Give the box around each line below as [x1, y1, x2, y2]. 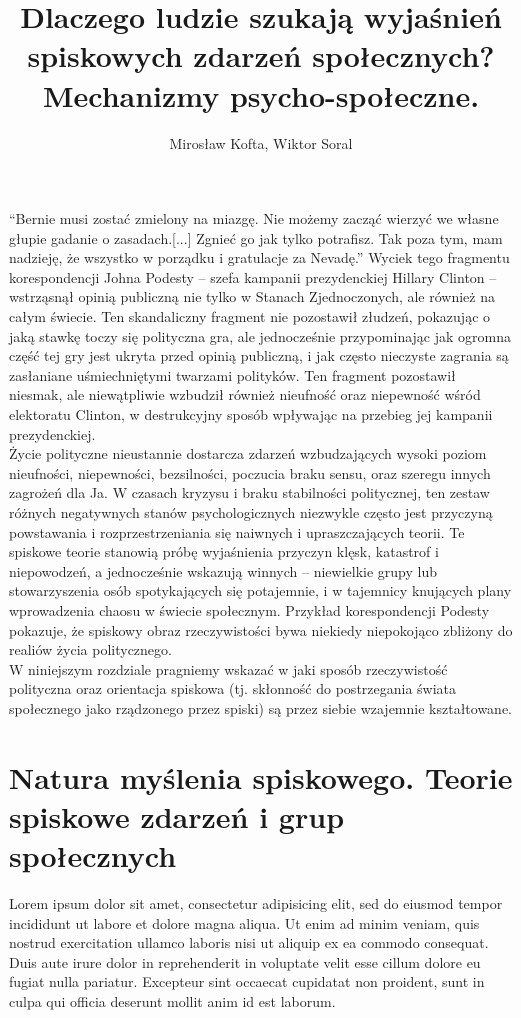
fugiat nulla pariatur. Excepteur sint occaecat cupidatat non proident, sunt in [9, 971, 485, 992]
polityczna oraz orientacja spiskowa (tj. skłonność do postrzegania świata [9, 678, 457, 699]
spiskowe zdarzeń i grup [9, 795, 345, 836]
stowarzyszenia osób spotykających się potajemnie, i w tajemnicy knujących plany [9, 580, 512, 601]
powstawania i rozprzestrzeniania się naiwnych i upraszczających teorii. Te [9, 521, 465, 542]
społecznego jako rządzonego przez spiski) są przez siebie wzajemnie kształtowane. [9, 697, 513, 718]
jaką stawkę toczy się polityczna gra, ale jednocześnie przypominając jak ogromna [9, 325, 511, 346]
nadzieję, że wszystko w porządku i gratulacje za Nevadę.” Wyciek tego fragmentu [9, 247, 510, 268]
